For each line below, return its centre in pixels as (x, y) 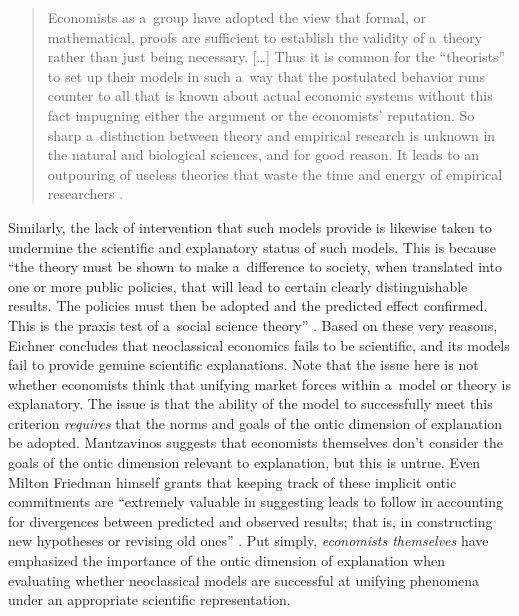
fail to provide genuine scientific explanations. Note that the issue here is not (243, 364)
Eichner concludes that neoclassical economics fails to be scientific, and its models (259, 344)
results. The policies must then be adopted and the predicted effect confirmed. (248, 305)
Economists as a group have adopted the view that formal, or (236, 17)
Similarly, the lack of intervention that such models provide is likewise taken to (250, 226)
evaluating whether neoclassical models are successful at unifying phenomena (244, 579)
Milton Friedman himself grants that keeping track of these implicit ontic (232, 481)
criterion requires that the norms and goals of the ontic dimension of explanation (255, 422)
